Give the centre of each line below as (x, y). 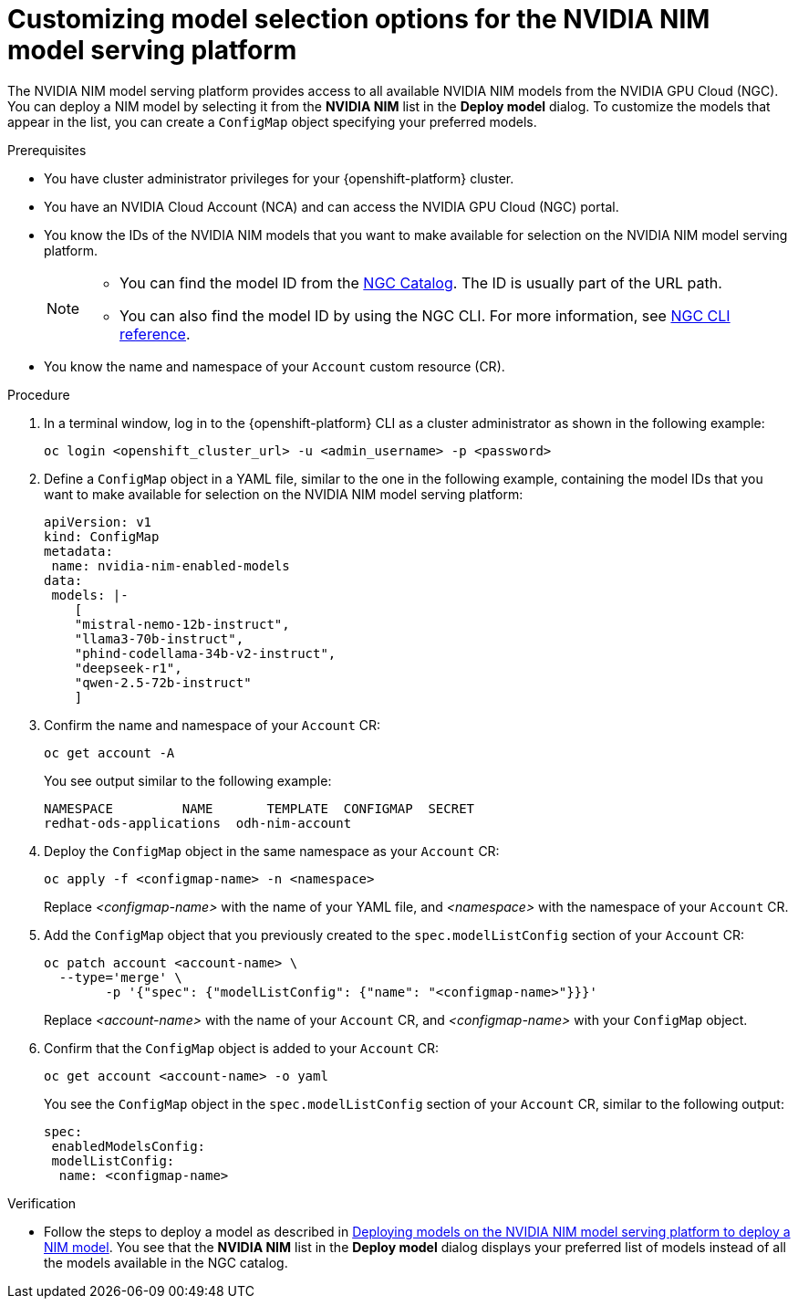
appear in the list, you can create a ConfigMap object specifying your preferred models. (272, 121)
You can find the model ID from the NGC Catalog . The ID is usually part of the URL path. (421, 282)
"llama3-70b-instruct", (159, 638)
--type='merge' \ (120, 977)
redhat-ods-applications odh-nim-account (198, 823)
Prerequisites (47, 150)
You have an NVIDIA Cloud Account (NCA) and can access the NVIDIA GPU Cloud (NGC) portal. (332, 206)
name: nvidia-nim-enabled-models (171, 565)
